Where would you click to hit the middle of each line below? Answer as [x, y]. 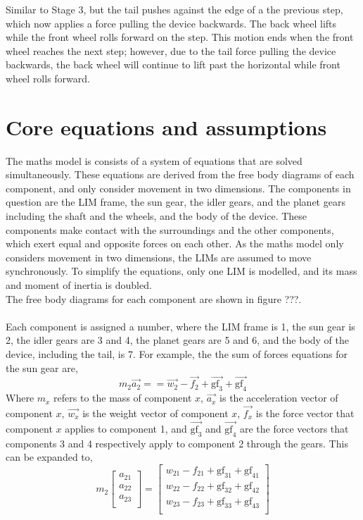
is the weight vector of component [155, 413]
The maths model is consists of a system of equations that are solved [154, 160]
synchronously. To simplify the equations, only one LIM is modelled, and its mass [181, 271]
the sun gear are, [42, 367]
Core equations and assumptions [166, 126]
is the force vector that [305, 413]
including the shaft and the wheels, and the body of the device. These [157, 216]
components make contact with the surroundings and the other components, [170, 229]
